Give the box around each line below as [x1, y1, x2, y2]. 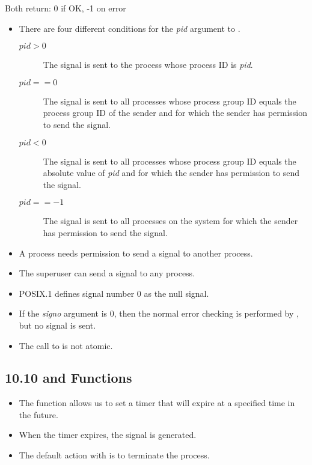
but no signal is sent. [19, 318, 96, 331]
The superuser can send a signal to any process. [19, 267, 195, 279]
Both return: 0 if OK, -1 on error [5, 2, 126, 14]
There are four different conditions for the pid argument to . [19, 22, 240, 34]
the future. [19, 408, 58, 421]
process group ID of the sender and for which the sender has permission [43, 106, 308, 119]
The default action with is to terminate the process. [19, 449, 210, 461]
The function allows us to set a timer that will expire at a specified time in [19, 397, 295, 409]
